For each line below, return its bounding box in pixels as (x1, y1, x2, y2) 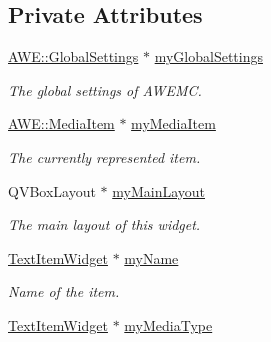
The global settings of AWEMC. (8, 79, 202, 100)
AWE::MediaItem (8, 113, 115, 134)
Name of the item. (8, 281, 120, 302)
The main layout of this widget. (8, 214, 201, 235)
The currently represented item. (8, 146, 201, 167)
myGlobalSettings (154, 46, 263, 67)
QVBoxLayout (8, 180, 96, 201)
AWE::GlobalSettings (8, 46, 139, 67)
